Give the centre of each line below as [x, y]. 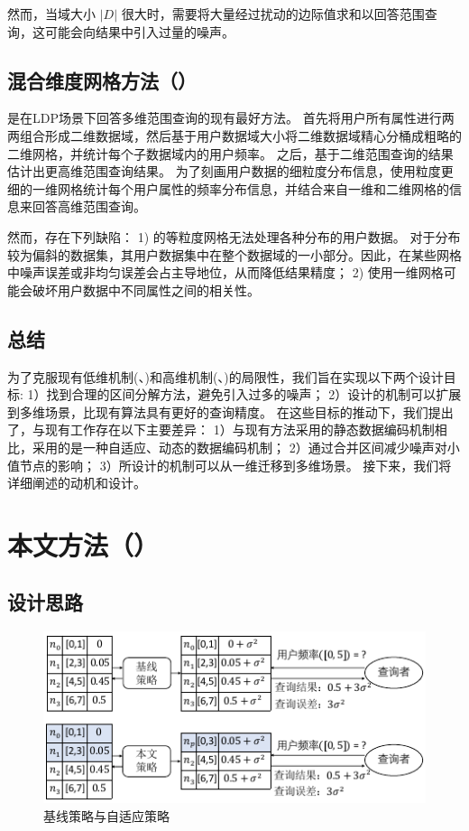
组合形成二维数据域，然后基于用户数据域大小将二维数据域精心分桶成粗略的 [240, 135]
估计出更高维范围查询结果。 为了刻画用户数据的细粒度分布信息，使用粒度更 [230, 171]
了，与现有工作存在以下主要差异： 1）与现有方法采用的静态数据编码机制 [221, 430]
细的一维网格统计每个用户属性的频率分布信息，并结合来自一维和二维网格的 [228, 188]
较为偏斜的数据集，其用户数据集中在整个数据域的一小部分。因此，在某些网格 [234, 254]
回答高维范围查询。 [89, 206]
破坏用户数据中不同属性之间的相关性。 [146, 289]
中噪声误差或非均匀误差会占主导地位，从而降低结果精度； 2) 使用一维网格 [225, 272]
